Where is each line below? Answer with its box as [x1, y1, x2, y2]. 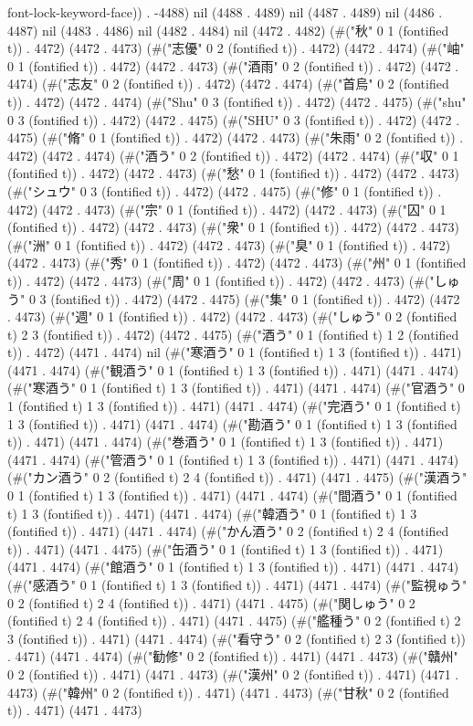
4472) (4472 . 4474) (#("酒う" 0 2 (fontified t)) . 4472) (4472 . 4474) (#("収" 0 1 [7, 145, 459, 164]
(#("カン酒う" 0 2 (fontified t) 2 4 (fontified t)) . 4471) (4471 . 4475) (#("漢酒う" [7, 468, 468, 487]
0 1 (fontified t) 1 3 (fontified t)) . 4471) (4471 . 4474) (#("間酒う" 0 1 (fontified [7, 486, 457, 505]
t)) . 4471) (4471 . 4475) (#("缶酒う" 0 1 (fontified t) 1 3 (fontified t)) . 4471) [7, 539, 444, 558]
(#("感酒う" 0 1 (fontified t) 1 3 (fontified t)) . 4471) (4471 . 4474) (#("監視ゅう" [7, 575, 468, 594]
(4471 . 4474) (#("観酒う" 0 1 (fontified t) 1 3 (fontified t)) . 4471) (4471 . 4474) [7, 360, 459, 379]
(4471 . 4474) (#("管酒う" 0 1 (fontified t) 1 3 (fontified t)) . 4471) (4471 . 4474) [7, 449, 459, 468]
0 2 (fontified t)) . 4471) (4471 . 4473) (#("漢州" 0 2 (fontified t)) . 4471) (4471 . [7, 664, 459, 683]
